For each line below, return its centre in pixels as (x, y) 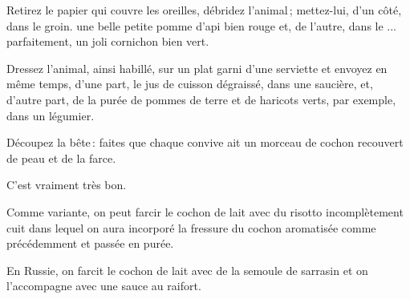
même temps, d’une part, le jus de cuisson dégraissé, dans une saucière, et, (190, 84)
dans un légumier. (51, 115)
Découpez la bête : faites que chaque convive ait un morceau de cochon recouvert (205, 142)
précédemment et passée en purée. (90, 243)
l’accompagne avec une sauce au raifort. (104, 286)
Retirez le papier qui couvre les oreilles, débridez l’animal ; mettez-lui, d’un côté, (204, 10)
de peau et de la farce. (61, 158)
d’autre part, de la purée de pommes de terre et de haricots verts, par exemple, (201, 99)
